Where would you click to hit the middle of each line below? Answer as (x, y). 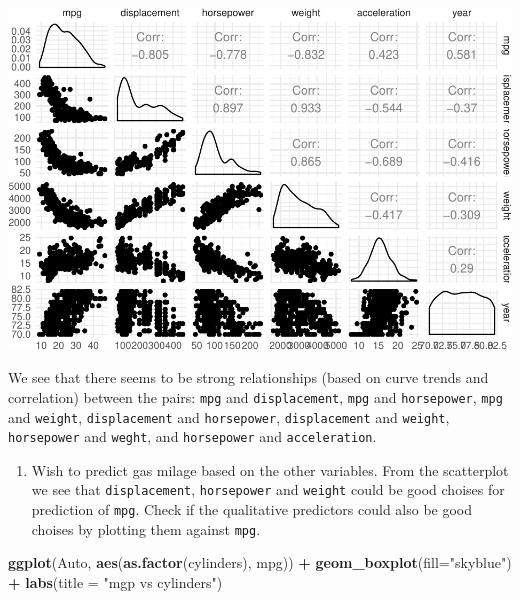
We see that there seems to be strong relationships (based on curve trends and (248, 377)
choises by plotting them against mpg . (146, 528)
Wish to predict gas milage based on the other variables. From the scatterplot (270, 469)
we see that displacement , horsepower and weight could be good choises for (268, 489)
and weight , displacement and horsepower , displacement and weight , (229, 416)
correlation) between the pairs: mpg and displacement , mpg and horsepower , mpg (255, 396)
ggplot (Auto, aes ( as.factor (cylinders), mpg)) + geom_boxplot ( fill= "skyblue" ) (260, 562)
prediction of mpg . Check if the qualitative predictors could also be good (252, 509)
